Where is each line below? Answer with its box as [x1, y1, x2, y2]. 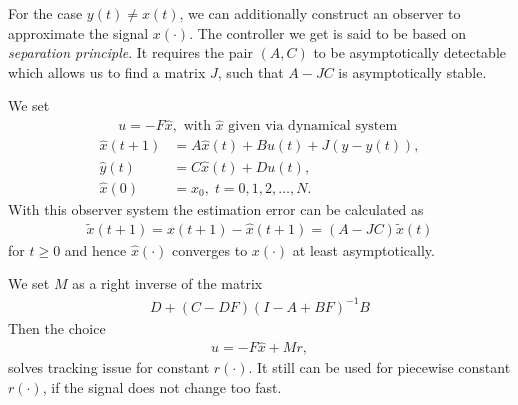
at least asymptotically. [292, 239, 435, 260]
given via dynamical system [228, 119, 398, 134]
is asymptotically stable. [338, 61, 487, 82]
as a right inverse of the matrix [72, 273, 263, 294]
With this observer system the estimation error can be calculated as [8, 198, 424, 219]
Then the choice [8, 317, 106, 338]
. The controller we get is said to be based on [189, 22, 466, 43]
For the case [8, 3, 83, 23]
